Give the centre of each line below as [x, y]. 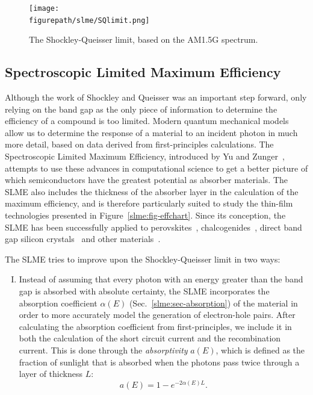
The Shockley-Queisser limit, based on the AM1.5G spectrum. [144, 39]
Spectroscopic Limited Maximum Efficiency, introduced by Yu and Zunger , [145, 156]
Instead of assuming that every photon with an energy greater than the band [161, 279]
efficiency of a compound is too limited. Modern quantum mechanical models [147, 121]
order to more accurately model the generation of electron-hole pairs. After [157, 315]
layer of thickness [51, 374]
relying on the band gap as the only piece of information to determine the [141, 109]
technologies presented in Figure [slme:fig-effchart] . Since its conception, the [145, 215]
